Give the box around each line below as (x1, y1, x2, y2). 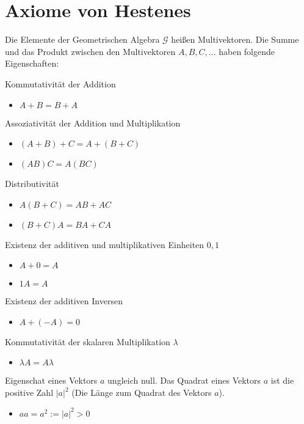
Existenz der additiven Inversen (5, 294, 123, 307)
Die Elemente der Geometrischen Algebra (5, 33, 160, 46)
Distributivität (5, 177, 60, 190)
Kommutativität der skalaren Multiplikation (5, 335, 170, 348)
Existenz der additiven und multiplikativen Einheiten (5, 238, 204, 250)
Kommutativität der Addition (5, 77, 116, 90)
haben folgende (219, 45, 275, 57)
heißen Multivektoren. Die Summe (171, 33, 299, 46)
